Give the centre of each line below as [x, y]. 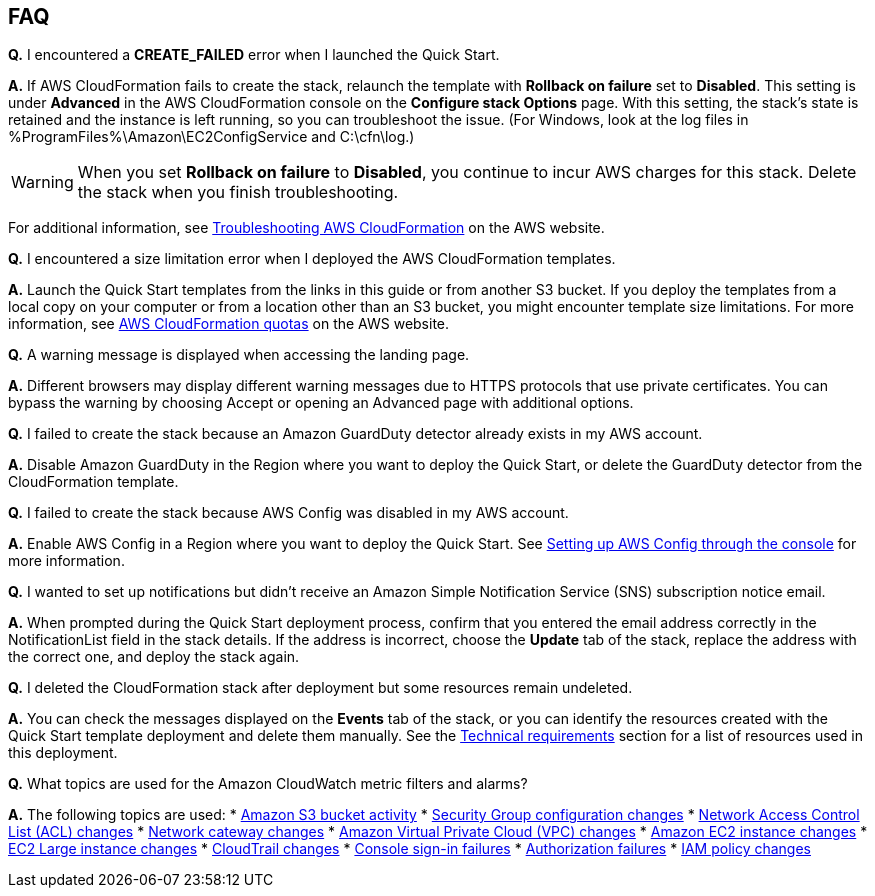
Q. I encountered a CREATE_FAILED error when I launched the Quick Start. [254, 55]
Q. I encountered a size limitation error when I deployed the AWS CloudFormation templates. [312, 259]
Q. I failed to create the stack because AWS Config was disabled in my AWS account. [288, 513]
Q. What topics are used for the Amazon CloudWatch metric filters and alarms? [268, 784]
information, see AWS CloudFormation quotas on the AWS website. [229, 324]
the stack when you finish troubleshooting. [238, 192]
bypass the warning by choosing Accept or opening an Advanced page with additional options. [321, 403]
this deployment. [63, 753]
